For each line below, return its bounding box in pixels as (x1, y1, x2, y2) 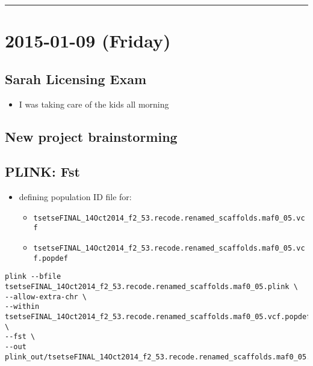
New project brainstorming (5, 127, 178, 145)
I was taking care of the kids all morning (19, 97, 169, 110)
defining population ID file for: (19, 191, 132, 203)
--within (5, 302, 40, 311)
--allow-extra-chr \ (5, 292, 87, 301)
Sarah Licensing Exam (5, 69, 147, 88)
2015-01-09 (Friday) (5, 28, 171, 53)
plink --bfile (5, 272, 61, 281)
